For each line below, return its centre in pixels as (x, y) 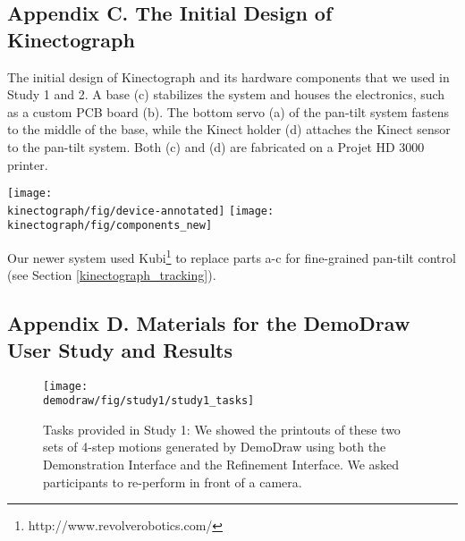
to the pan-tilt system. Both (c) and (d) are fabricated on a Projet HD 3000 (216, 146)
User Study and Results (120, 349)
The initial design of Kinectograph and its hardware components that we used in (228, 76)
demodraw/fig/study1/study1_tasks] (149, 401)
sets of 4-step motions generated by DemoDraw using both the (215, 447)
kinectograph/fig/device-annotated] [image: (141, 211)
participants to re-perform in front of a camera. (173, 482)
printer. (28, 164)
